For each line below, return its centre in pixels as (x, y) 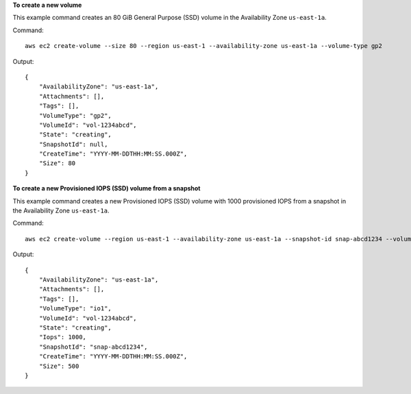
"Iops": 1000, (63, 337)
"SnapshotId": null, (73, 144)
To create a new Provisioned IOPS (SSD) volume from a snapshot (107, 188)
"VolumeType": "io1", (75, 309)
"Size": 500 (59, 366)
